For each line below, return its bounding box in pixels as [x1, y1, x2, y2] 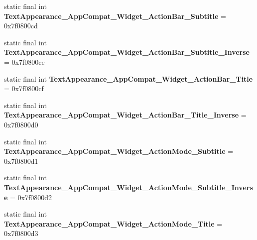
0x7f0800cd [4, 20, 38, 31]
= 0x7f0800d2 [10, 192, 52, 202]
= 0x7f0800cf [4, 83, 44, 94]
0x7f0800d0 [4, 119, 38, 129]
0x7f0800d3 [4, 228, 38, 239]
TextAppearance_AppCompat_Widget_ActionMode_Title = [4, 218, 223, 229]
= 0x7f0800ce [4, 56, 45, 67]
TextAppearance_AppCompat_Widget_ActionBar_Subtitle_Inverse [4, 47, 250, 57]
